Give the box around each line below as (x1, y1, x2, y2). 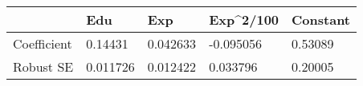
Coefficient (13, 34, 72, 53)
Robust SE (13, 57, 74, 76)
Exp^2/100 (209, 10, 279, 29)
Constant (292, 10, 351, 29)
